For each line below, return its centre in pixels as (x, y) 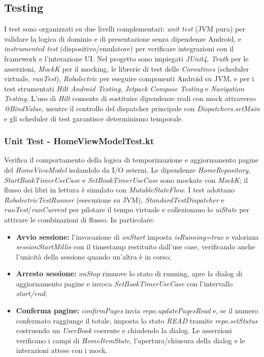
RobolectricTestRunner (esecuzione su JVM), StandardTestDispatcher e (114, 199)
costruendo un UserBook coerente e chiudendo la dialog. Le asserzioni (124, 330)
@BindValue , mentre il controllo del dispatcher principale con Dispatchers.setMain (132, 108)
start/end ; (31, 293)
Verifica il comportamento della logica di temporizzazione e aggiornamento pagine (131, 160)
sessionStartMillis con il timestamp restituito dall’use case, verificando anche (136, 247)
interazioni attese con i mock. (62, 350)
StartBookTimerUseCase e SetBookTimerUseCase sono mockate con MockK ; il (126, 180)
